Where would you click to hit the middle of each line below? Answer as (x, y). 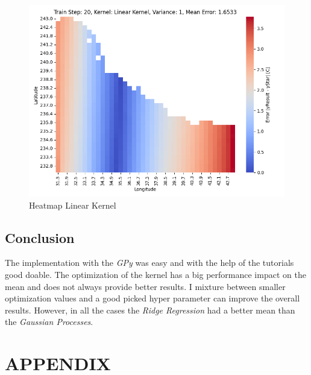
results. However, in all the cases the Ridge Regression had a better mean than (150, 310)
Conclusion (40, 237)
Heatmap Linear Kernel (73, 205)
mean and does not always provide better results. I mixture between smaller (145, 286)
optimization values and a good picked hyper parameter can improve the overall (152, 298)
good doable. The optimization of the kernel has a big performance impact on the (155, 274)
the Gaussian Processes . (49, 322)
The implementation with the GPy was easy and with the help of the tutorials (149, 263)
